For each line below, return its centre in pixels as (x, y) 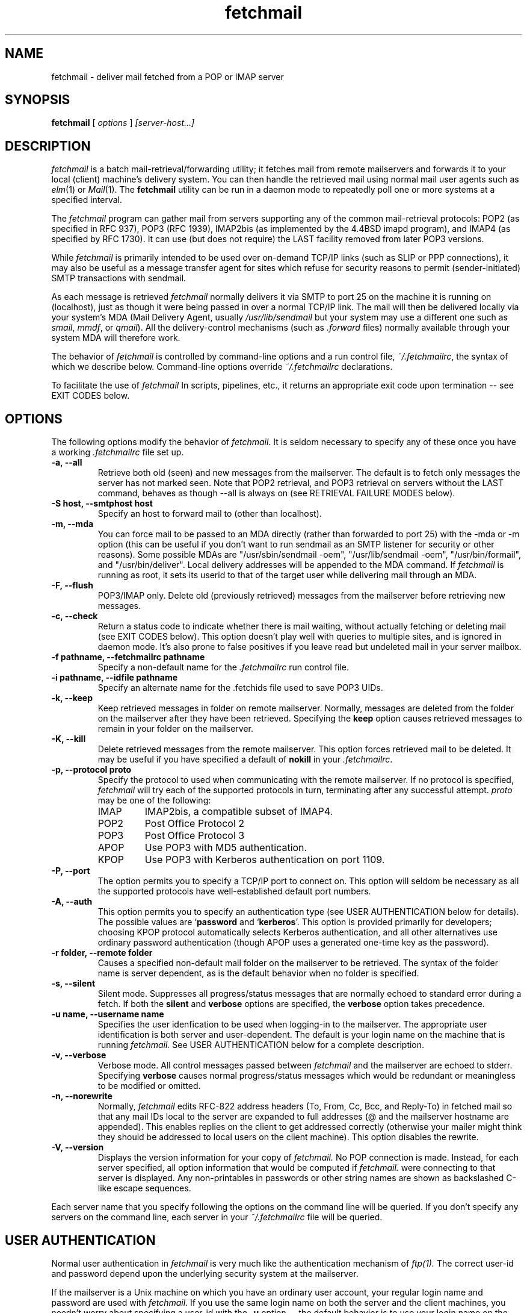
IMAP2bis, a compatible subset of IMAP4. (239, 812)
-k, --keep (72, 698)
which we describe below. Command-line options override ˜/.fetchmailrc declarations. (222, 367)
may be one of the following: (154, 800)
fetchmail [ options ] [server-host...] (123, 123)
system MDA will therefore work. (116, 338)
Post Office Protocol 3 (195, 836)
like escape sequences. (144, 1188)
